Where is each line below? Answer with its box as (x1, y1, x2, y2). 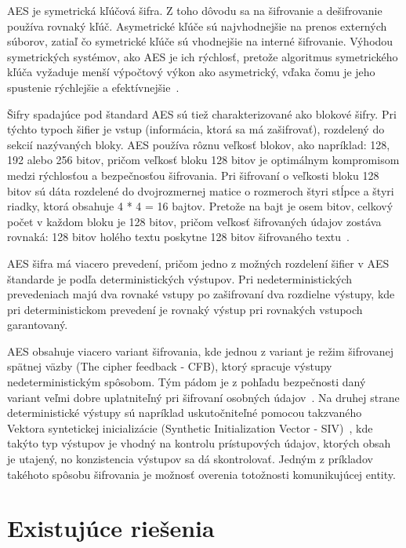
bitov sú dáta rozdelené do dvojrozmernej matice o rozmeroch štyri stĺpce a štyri (7, 182, 394, 199)
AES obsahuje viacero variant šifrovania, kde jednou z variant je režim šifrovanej (7, 342, 394, 359)
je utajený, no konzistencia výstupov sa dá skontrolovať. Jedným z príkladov (7, 451, 373, 467)
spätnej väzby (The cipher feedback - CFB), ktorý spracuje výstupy (7, 358, 332, 374)
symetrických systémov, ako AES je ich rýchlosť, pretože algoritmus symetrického (7, 48, 398, 64)
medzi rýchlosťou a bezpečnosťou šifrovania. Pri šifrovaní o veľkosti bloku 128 (7, 166, 379, 183)
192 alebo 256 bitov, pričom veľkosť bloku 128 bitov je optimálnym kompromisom (7, 152, 400, 168)
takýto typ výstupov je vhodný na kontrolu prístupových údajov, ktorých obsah (7, 435, 391, 451)
